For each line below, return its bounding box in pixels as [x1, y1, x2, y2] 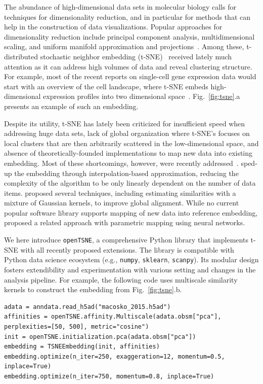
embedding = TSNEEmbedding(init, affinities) [4, 343, 160, 351]
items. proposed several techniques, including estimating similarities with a [4, 187, 236, 198]
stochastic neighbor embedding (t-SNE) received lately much [40, 51, 232, 61]
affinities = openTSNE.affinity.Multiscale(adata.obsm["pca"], [4, 313, 222, 321]
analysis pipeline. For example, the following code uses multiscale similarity [4, 274, 238, 285]
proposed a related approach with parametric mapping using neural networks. [4, 217, 245, 228]
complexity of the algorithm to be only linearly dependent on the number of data [4, 178, 256, 188]
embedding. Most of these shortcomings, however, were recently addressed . [4, 157, 239, 168]
